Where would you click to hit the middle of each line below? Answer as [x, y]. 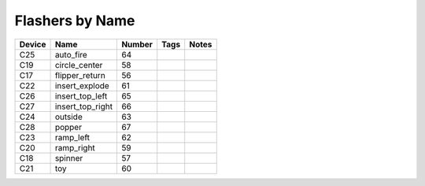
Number [137, 44]
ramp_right [75, 147]
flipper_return [80, 75]
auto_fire [71, 54]
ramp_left [72, 137]
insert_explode [82, 85]
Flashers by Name [75, 20]
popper [68, 127]
